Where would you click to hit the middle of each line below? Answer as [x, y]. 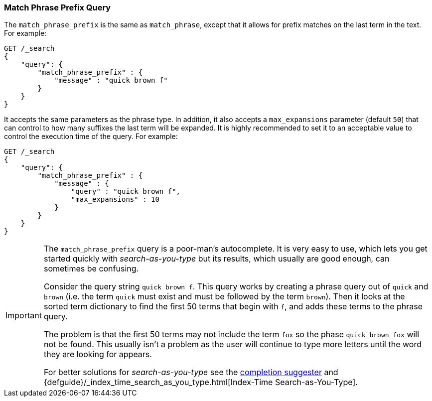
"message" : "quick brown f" [111, 80]
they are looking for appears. [98, 354]
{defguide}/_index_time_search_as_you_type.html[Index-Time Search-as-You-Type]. [201, 382]
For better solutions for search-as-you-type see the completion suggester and [191, 372]
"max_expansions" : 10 [115, 200]
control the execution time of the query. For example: [91, 136]
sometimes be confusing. [91, 269]
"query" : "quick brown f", [126, 192]
